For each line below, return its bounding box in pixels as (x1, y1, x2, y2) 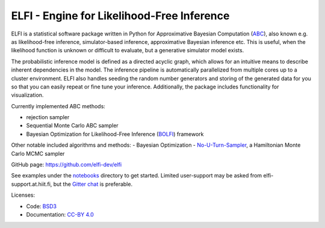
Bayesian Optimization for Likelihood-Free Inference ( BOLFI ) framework (26, 130, 204, 138)
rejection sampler (26, 114, 70, 121)
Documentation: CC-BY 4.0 (26, 211, 94, 218)
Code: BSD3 (26, 202, 57, 210)
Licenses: (11, 191, 36, 199)
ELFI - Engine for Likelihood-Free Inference (11, 9, 230, 22)
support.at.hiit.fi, (11, 180, 52, 188)
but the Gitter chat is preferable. (53, 180, 132, 188)
